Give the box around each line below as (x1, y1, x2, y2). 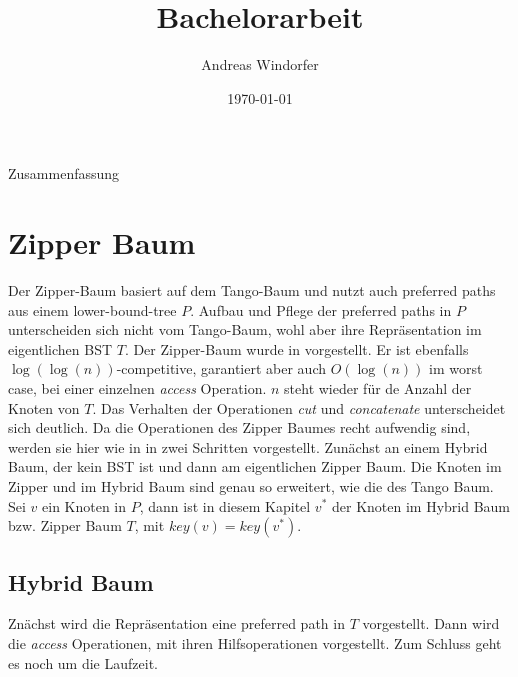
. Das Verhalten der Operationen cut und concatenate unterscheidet (92, 397, 506, 418)
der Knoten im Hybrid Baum (332, 495, 511, 516)
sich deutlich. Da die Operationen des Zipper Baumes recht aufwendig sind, (8, 417, 471, 438)
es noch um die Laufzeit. (8, 652, 158, 673)
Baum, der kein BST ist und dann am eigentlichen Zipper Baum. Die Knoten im (8, 456, 502, 477)
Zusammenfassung (8, 163, 120, 184)
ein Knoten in (42, 495, 127, 516)
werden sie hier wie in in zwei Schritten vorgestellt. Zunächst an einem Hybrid (8, 436, 488, 457)
